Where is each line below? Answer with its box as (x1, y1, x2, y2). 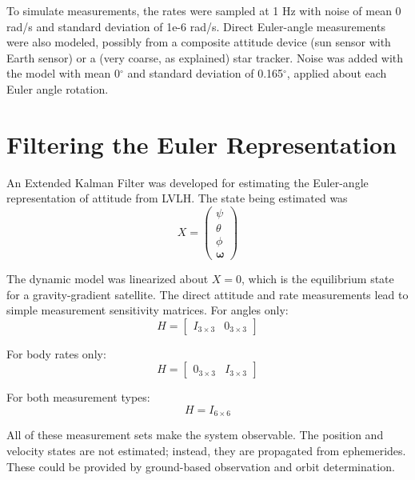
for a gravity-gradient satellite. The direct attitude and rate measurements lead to (6, 286, 409, 302)
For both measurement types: (6, 389, 150, 406)
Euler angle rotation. (6, 80, 109, 97)
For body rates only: (6, 345, 106, 362)
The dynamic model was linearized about (6, 270, 209, 287)
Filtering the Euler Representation (6, 127, 397, 160)
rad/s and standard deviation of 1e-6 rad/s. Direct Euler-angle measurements (6, 18, 385, 34)
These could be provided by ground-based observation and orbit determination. (6, 458, 395, 474)
